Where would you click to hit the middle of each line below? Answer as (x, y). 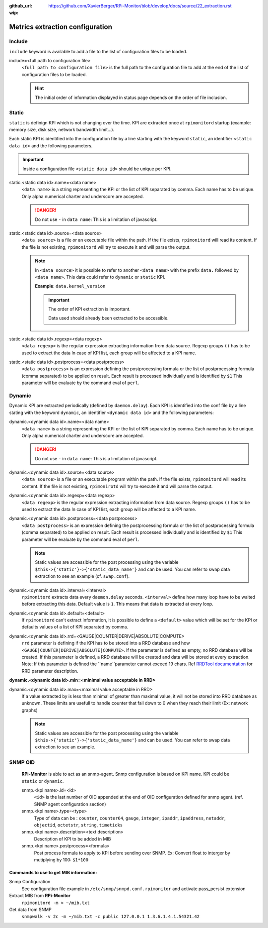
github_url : (21, 6)
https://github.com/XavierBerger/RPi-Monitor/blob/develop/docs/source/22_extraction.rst (140, 6)
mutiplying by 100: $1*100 (61, 860)
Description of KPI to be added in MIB (72, 839)
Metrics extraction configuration (61, 27)
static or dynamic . (43, 781)
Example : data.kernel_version (70, 286)
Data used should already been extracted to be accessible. (108, 318)
